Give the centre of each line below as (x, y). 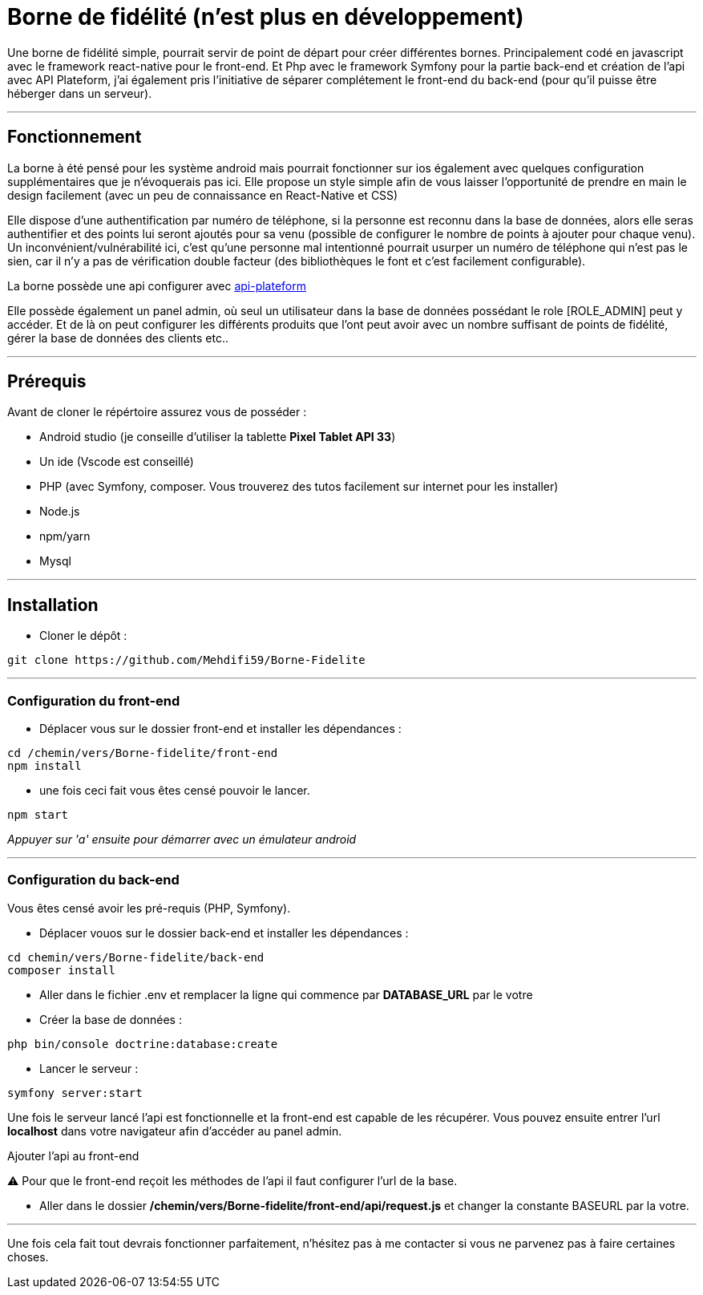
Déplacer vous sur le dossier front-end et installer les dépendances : (220, 729)
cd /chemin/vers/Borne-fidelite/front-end (143, 753)
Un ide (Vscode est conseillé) (117, 462)
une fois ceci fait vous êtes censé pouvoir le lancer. (175, 791)
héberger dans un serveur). (80, 93)
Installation (53, 605)
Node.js (60, 512)
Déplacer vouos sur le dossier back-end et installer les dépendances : (224, 933)
